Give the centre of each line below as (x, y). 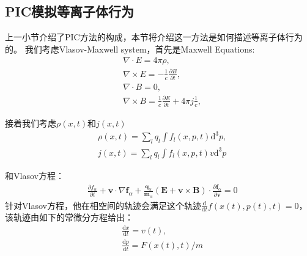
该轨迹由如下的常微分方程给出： (69, 217)
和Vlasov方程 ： (35, 176)
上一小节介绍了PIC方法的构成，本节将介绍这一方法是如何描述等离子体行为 (154, 37)
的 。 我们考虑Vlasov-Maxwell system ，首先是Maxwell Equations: (130, 49)
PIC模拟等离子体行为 (70, 11)
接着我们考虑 (31, 123)
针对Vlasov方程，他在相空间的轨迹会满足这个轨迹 (103, 205)
